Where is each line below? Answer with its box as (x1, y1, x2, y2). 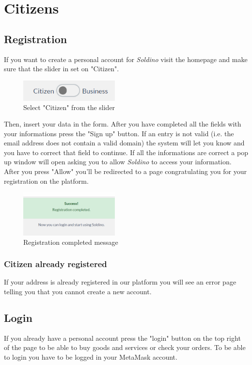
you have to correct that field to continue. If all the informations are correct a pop (4, 147, 248, 157)
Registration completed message (23, 237, 118, 247)
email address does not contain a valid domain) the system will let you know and (4, 138, 245, 148)
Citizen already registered (4, 257, 107, 270)
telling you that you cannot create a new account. (4, 286, 152, 296)
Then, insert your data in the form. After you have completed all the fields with (4, 119, 241, 129)
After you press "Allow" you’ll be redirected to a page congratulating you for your (4, 166, 247, 176)
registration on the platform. (4, 175, 89, 186)
